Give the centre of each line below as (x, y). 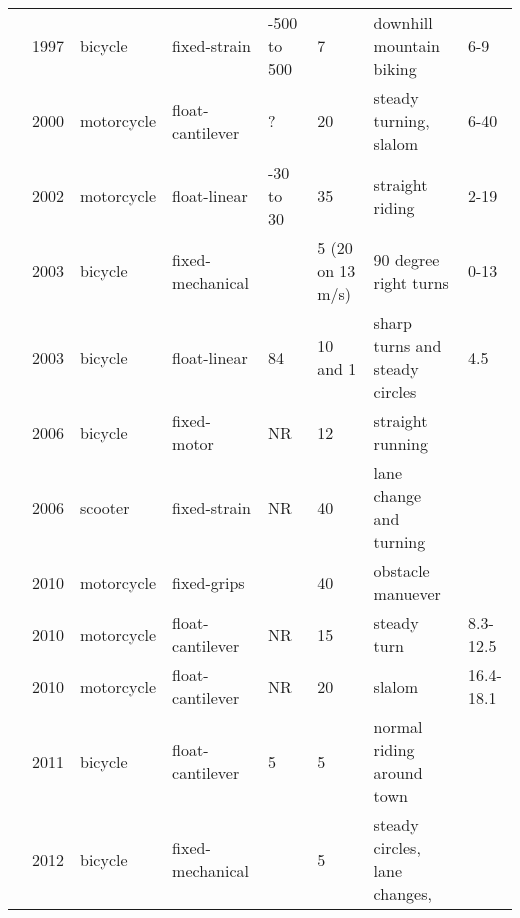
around (398, 772)
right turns (411, 282)
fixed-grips (208, 582)
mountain (406, 45)
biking (395, 68)
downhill (403, 22)
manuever (407, 593)
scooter (105, 507)
